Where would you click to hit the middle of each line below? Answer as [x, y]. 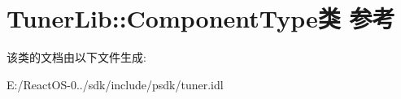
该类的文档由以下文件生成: [76, 57]
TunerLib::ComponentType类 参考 [201, 18]
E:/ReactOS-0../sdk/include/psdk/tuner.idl [115, 84]
